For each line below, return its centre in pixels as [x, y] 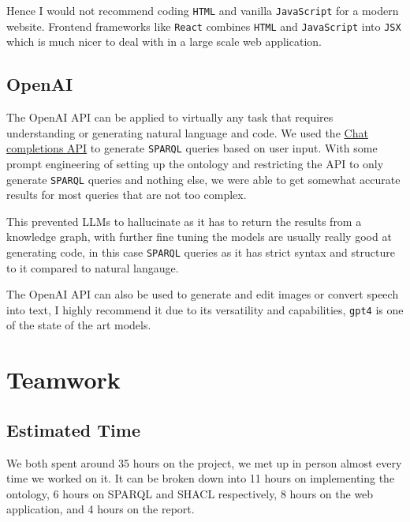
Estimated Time [73, 429]
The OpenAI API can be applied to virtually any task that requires [170, 117]
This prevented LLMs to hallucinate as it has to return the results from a [184, 221]
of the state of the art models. [79, 325]
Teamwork [63, 379]
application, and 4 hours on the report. [101, 509]
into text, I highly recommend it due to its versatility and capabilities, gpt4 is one [205, 309]
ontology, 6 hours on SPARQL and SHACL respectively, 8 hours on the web [190, 493]
